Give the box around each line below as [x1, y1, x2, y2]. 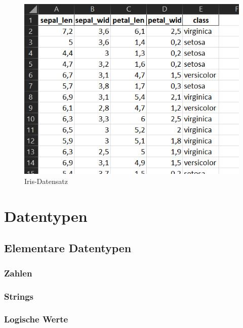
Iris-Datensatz [24, 176, 68, 186]
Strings [4, 290, 34, 302]
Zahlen [4, 266, 32, 279]
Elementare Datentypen [4, 240, 132, 256]
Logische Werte [4, 313, 68, 325]
